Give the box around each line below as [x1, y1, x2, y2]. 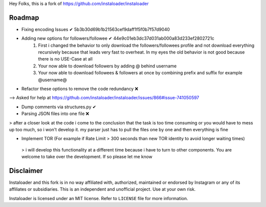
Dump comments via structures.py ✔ [21, 104, 97, 110]
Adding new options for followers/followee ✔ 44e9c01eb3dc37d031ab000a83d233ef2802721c [21, 35, 214, 41]
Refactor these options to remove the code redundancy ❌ [21, 86, 138, 92]
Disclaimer [9, 166, 43, 175]
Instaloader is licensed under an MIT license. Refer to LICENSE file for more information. [9, 195, 188, 201]
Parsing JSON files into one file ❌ [21, 111, 90, 117]
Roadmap [9, 13, 39, 22]
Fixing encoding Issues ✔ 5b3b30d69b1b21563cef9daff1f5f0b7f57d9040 [21, 26, 170, 32]
